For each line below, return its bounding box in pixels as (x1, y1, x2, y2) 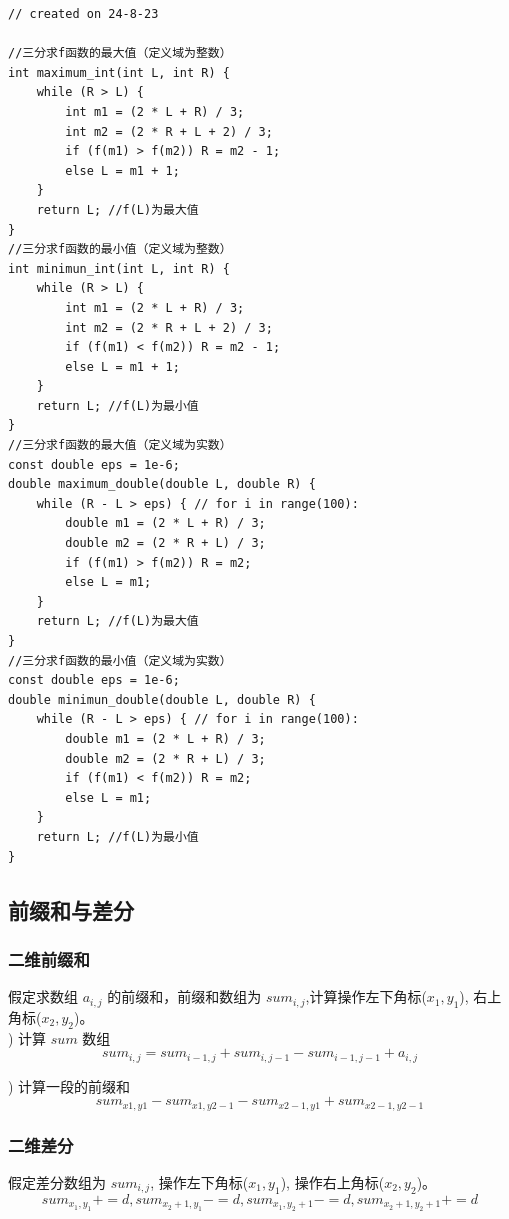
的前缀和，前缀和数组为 (107, 986, 262, 1007)
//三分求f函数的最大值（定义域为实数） (8, 438, 232, 453)
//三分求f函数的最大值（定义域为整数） (8, 46, 232, 61)
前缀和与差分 (8, 894, 134, 925)
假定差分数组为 (8, 1172, 106, 1193)
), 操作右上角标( (280, 1172, 385, 1193)
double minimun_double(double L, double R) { (8, 692, 316, 707)
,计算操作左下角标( (305, 986, 427, 1007)
